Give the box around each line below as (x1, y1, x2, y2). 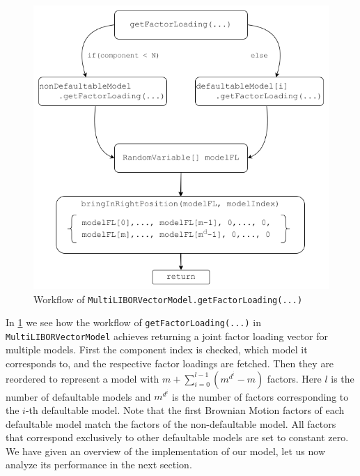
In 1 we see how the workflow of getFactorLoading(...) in (6, 315, 262, 330)
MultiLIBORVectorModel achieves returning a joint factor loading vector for (6, 328, 328, 343)
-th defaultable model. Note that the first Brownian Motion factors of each (25, 402, 345, 417)
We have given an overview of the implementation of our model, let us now (6, 443, 326, 458)
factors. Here (267, 371, 322, 385)
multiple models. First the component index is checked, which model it (6, 342, 308, 357)
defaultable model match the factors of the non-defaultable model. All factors (6, 416, 336, 431)
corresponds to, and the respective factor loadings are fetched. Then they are (6, 356, 334, 371)
